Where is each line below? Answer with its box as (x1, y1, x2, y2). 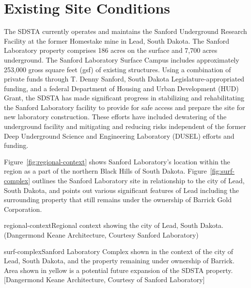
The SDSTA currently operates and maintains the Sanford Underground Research (4, 26, 247, 36)
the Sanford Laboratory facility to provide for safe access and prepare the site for (4, 102, 245, 112)
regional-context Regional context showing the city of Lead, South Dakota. (4, 220, 223, 230)
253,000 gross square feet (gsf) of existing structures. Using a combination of (4, 64, 231, 74)
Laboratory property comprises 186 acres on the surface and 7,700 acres (4, 45, 218, 55)
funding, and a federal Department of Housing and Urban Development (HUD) (4, 83, 239, 93)
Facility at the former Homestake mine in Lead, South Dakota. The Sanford (4, 35, 230, 46)
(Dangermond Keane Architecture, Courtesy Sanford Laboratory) (4, 230, 199, 240)
